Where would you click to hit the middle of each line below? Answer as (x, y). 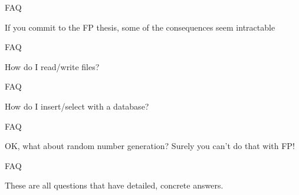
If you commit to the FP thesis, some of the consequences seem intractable (140, 27)
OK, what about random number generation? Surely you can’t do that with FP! (150, 146)
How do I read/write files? (52, 66)
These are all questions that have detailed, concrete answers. (114, 185)
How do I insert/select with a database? (77, 106)
